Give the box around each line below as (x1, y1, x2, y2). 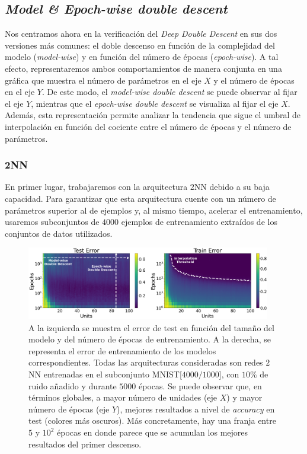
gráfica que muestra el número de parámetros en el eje (5, 74, 202, 86)
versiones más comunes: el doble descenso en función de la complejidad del (5, 39, 275, 51)
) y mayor (226, 391, 263, 404)
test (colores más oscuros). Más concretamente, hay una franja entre (28, 414, 276, 427)
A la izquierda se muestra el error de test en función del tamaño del (28, 321, 274, 334)
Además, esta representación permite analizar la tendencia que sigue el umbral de (5, 109, 301, 121)
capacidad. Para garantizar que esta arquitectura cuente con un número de (5, 192, 276, 204)
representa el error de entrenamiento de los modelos (28, 344, 216, 357)
